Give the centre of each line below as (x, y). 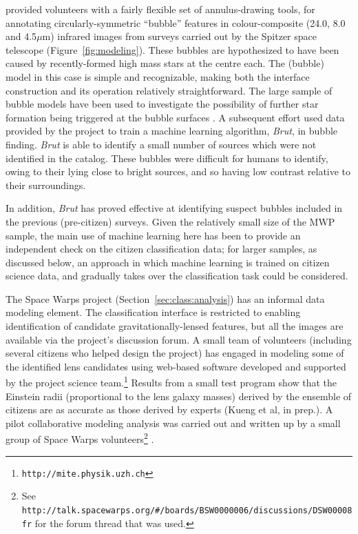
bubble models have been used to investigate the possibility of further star (162, 104)
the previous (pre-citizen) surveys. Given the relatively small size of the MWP (170, 221)
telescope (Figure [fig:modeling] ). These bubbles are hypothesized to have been (172, 49)
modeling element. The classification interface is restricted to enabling (153, 312)
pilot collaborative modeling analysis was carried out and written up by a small (173, 423)
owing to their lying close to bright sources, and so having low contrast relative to (178, 171)
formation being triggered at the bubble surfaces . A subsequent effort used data (175, 117)
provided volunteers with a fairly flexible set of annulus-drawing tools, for (160, 9)
